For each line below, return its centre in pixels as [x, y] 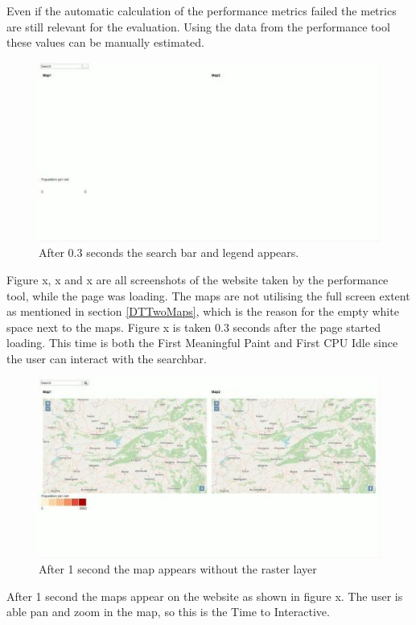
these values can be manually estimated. [105, 42]
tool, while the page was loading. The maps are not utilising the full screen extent [208, 295]
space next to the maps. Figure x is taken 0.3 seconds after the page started [194, 327]
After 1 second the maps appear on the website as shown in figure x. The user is [205, 596]
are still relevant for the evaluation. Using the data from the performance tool [198, 26]
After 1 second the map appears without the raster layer [178, 569]
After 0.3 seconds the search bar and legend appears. [169, 252]
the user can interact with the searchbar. [107, 358]
